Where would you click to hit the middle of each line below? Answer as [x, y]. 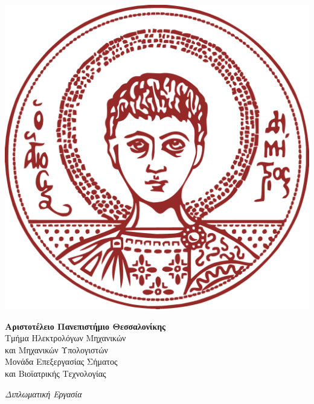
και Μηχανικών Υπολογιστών [56, 349]
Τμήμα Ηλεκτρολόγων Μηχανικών [66, 338]
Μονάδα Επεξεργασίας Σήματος [61, 361]
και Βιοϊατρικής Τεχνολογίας [56, 373]
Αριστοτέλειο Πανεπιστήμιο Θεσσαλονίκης [85, 326]
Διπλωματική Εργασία [43, 393]
